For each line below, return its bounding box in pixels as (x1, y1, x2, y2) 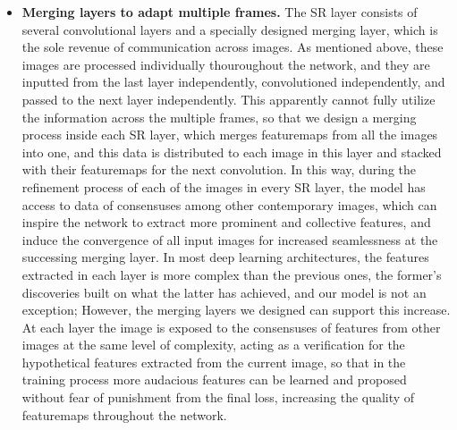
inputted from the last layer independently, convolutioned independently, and (21, 72, 445, 91)
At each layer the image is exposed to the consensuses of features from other (21, 317, 441, 336)
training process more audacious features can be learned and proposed (21, 370, 407, 389)
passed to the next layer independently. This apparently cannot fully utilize (21, 89, 436, 108)
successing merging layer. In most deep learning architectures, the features (21, 248, 429, 266)
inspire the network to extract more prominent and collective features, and (21, 213, 431, 232)
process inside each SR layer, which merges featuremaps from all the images (21, 125, 438, 144)
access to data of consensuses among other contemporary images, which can (21, 195, 437, 214)
